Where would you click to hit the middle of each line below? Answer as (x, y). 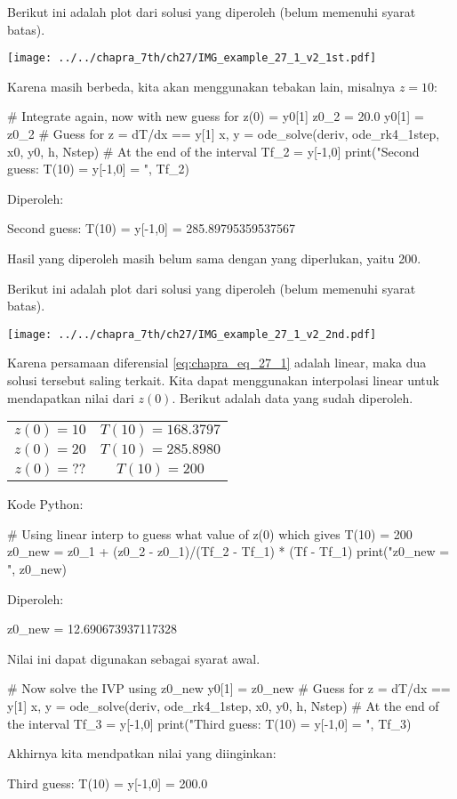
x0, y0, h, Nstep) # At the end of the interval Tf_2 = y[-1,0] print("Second (213, 151)
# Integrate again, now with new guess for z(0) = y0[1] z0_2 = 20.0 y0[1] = (216, 116)
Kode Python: (45, 504)
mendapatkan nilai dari (71, 397)
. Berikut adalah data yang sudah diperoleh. (293, 397)
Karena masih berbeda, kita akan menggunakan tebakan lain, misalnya (201, 86)
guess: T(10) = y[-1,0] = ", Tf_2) (98, 169)
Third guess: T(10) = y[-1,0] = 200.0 (108, 783)
